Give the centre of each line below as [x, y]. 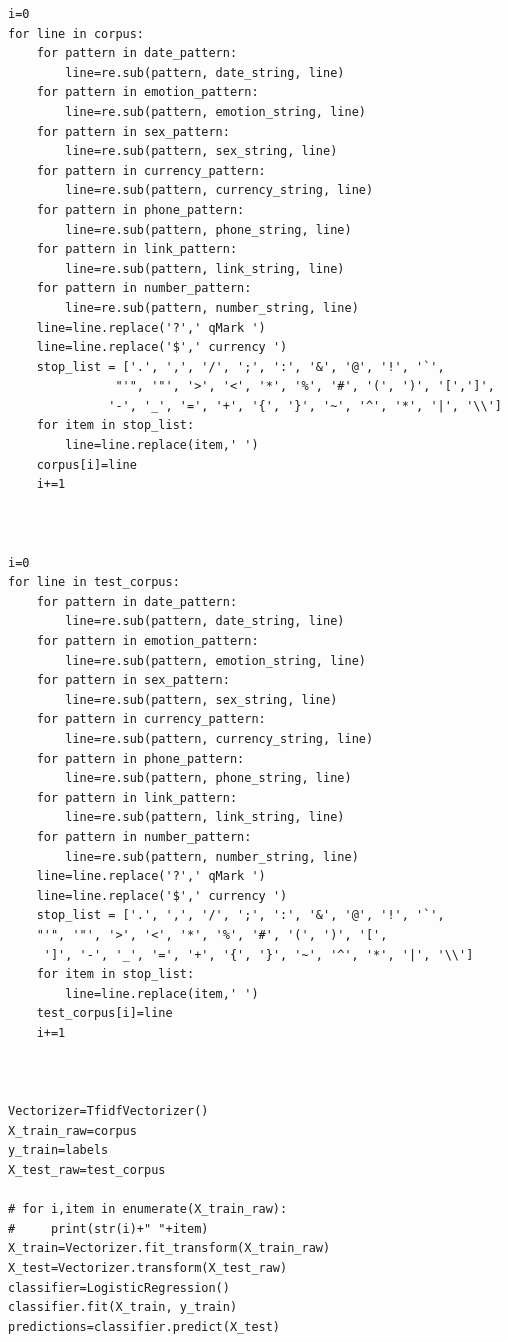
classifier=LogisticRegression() [119, 1287]
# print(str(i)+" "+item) [108, 1228]
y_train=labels [58, 1150]
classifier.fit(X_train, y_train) [123, 1307]
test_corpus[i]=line [104, 1013]
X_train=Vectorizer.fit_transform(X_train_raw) [169, 1248]
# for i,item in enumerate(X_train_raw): [148, 1209]
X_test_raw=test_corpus [87, 1170]
